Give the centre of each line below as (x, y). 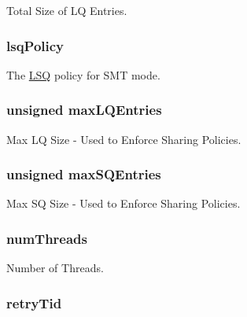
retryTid (34, 302)
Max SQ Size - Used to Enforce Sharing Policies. (124, 203)
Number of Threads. (55, 268)
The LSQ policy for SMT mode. (83, 74)
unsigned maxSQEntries (84, 174)
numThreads (47, 238)
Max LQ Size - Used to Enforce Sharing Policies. (124, 139)
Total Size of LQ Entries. (67, 10)
